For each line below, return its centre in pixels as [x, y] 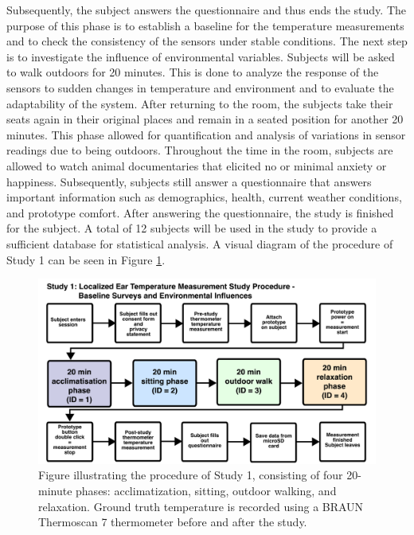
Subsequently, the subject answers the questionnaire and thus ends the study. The [206, 10]
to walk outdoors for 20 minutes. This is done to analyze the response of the [193, 72]
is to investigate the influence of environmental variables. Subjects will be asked [201, 56]
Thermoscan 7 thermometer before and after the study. [173, 522]
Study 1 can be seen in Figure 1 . [86, 259]
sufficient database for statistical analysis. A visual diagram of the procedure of [200, 243]
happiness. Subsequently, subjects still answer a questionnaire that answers [189, 181]
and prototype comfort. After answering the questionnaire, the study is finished [200, 212]
